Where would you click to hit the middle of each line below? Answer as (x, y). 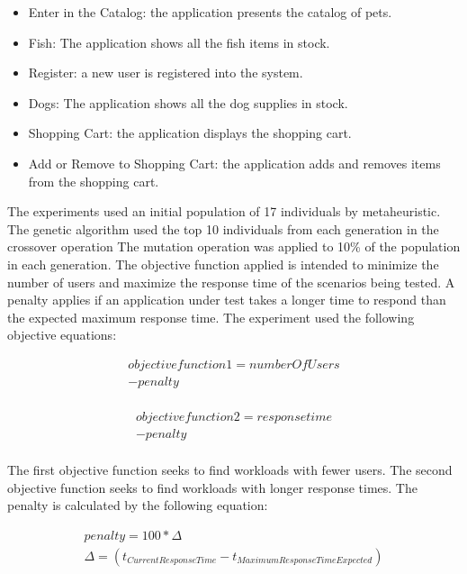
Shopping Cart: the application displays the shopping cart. (190, 133)
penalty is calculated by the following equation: (138, 505)
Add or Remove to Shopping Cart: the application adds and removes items (234, 163)
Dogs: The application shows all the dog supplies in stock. (188, 102)
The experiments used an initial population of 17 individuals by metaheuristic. (224, 211)
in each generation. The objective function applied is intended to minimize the (223, 264)
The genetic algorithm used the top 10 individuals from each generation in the (223, 228)
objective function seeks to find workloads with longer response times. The (212, 487)
